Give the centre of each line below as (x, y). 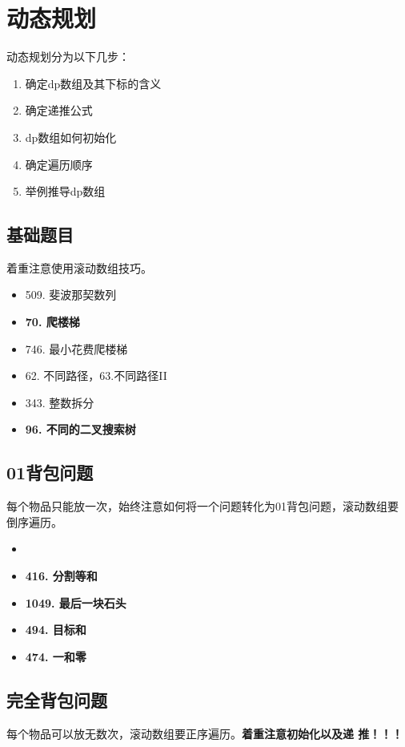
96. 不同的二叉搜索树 (80, 429)
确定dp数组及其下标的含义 (93, 83)
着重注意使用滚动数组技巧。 (79, 267)
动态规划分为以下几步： (68, 57)
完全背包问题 (57, 699)
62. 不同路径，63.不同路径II (96, 376)
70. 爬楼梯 (52, 322)
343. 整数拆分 (60, 402)
